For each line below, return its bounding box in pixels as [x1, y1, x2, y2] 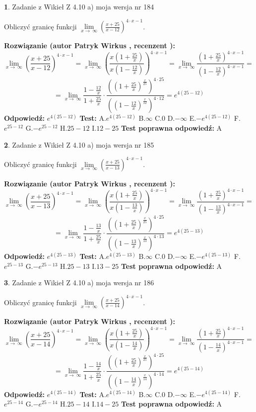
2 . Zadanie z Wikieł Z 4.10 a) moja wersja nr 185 [4, 139, 154, 150]
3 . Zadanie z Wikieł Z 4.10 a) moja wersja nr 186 [4, 277, 154, 288]
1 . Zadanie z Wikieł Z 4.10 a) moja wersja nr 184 [4, 1, 154, 11]
